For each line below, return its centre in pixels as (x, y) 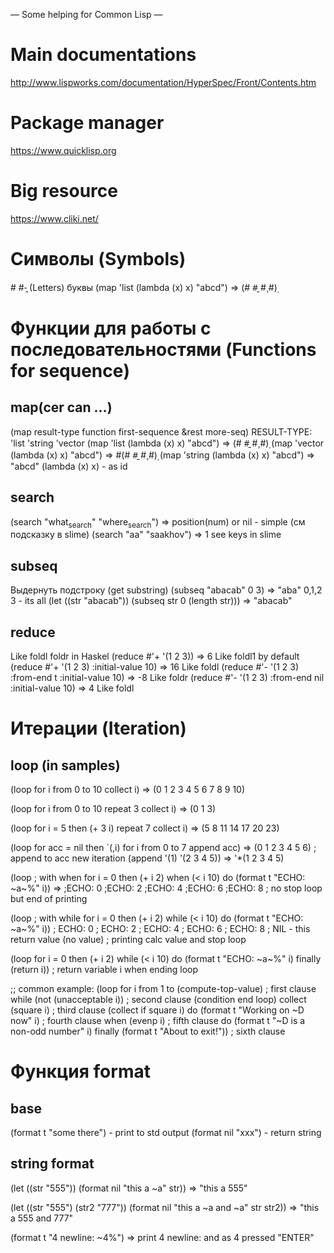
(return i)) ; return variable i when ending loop (104, 969)
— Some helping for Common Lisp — (86, 14)
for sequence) (70, 370)
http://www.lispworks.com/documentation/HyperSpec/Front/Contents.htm (163, 82)
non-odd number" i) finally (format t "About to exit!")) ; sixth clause (148, 1031)
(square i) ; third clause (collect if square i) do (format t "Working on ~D (157, 1010)
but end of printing (49, 898)
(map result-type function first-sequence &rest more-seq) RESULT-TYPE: (161, 431)
